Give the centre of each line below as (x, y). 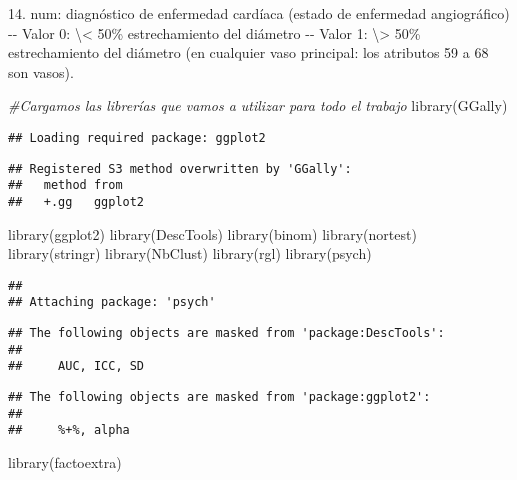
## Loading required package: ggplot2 (137, 137)
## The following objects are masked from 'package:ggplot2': (219, 397)
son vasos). (41, 71)
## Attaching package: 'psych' (112, 302)
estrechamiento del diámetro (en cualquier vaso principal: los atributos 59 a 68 (248, 52)
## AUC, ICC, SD (76, 366)
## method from (65, 185)
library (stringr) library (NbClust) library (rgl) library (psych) (190, 253)
